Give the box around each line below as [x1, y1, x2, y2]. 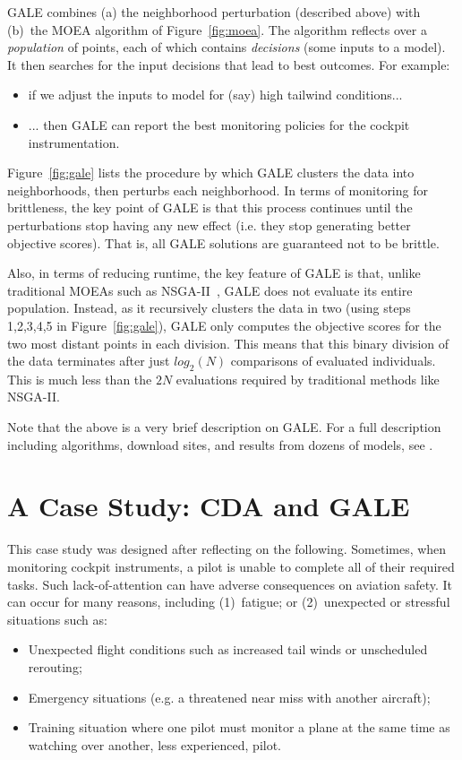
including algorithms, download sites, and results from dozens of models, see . [7, 435, 433, 453]
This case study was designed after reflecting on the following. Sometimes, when [7, 540, 447, 558]
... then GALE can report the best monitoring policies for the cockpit [28, 115, 410, 134]
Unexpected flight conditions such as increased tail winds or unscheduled [28, 640, 428, 659]
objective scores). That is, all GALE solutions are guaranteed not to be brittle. [7, 233, 440, 252]
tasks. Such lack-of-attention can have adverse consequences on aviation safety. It [7, 574, 453, 593]
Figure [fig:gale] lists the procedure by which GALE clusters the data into [7, 163, 415, 182]
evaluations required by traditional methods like [175, 369, 440, 388]
